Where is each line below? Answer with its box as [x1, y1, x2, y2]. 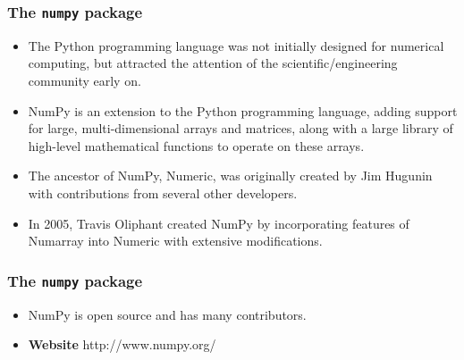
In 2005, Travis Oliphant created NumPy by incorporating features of [28, 213, 409, 232]
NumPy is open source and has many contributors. [28, 305, 307, 323]
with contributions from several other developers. [28, 183, 298, 202]
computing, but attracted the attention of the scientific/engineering [28, 54, 398, 72]
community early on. [28, 71, 141, 89]
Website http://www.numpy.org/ [28, 335, 216, 354]
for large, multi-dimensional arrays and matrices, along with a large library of [28, 119, 453, 138]
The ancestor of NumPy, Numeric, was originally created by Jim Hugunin [28, 166, 433, 185]
